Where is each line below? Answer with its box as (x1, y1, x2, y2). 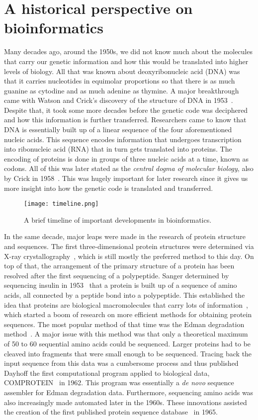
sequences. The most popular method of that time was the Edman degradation (4, 319, 245, 329)
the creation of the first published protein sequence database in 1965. (4, 407, 218, 417)
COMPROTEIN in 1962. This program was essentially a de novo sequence (4, 377, 234, 388)
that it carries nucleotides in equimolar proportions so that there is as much (4, 76, 235, 86)
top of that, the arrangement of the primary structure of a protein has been (4, 260, 235, 271)
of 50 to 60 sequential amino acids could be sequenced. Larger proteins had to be (4, 338, 251, 348)
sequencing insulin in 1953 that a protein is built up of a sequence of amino (4, 280, 237, 290)
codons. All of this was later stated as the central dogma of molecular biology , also (4, 163, 254, 173)
